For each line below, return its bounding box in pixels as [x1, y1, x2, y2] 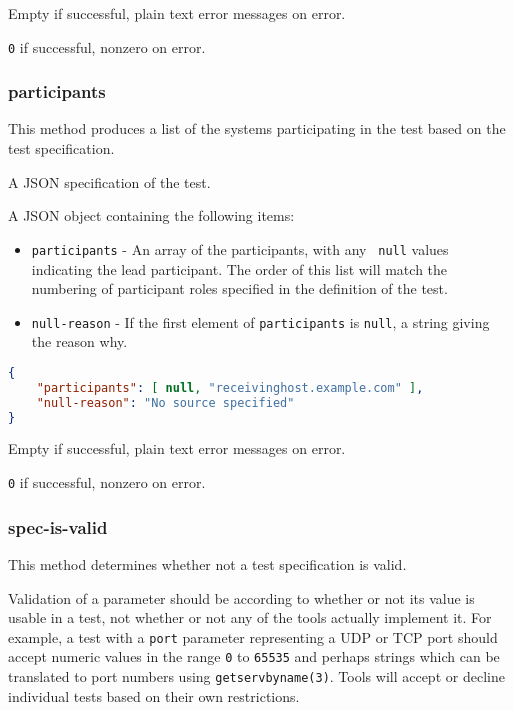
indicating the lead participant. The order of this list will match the [31, 258, 448, 279]
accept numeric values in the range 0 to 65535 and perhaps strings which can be [8, 646, 500, 667]
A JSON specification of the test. [8, 171, 211, 192]
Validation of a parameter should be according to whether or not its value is [8, 587, 475, 608]
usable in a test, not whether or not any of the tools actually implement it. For [8, 607, 492, 628]
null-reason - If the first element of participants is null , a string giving [31, 311, 490, 332]
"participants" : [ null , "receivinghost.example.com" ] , [36, 380, 424, 395]
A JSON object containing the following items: [8, 205, 295, 226]
